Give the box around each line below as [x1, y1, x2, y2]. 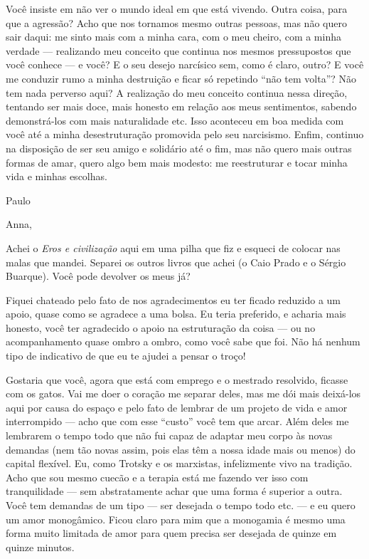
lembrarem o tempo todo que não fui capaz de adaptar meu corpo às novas [6, 428, 333, 443]
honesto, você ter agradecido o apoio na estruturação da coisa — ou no [6, 320, 316, 335]
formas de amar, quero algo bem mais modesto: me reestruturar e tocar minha [6, 155, 348, 169]
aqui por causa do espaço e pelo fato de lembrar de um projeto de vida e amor [6, 399, 348, 414]
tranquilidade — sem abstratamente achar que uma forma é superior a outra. [6, 484, 343, 498]
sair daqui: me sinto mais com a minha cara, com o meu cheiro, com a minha [6, 29, 341, 44]
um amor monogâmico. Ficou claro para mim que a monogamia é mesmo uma [6, 511, 346, 526]
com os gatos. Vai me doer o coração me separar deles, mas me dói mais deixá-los [6, 386, 361, 401]
